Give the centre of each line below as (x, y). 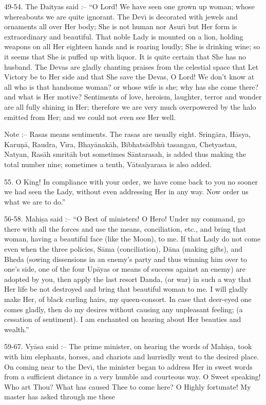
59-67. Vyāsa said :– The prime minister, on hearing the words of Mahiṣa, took (128, 346)
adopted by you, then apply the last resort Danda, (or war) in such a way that (128, 279)
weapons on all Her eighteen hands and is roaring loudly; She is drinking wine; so (132, 46)
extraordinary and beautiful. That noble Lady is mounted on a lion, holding (124, 36)
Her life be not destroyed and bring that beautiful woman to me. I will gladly (126, 289)
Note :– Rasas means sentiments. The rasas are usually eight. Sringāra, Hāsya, (128, 134)
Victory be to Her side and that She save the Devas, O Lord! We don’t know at (129, 77)
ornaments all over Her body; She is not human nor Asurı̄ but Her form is (121, 26)
